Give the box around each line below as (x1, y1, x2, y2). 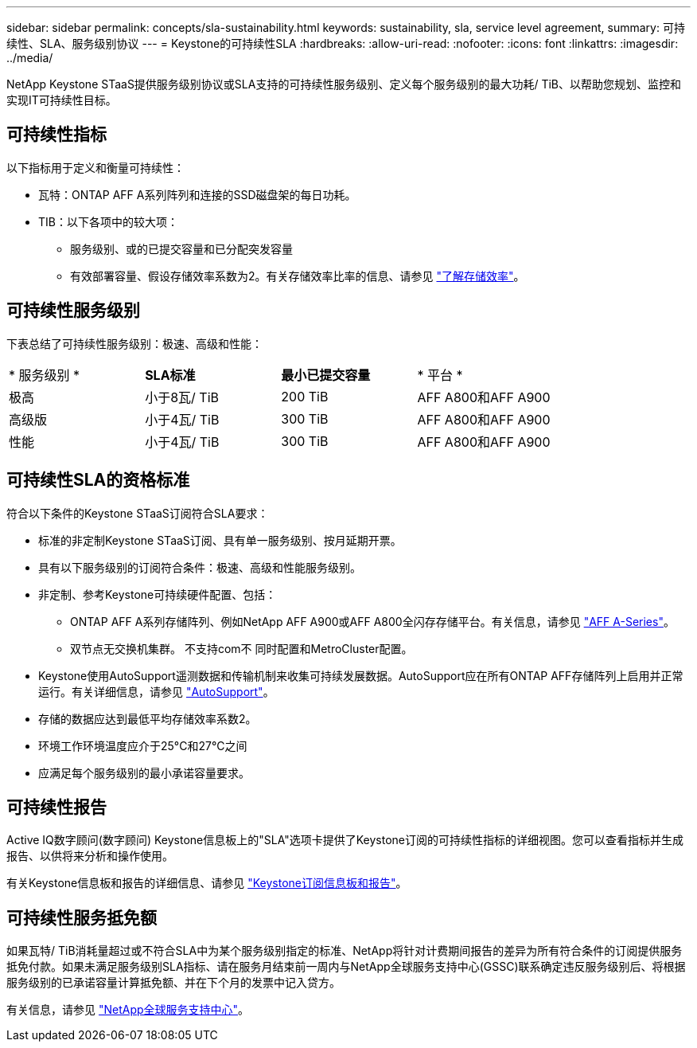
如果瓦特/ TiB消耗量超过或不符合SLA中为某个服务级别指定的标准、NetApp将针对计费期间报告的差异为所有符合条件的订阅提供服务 (6, 944, 683, 958)
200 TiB (281, 388, 329, 405)
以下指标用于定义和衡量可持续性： (6, 160, 185, 174)
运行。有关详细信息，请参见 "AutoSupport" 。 (38, 684, 275, 698)
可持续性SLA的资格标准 (6, 470, 190, 491)
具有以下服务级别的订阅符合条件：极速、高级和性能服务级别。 (38, 560, 361, 574)
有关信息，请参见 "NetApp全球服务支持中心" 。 (6, 1003, 250, 1017)
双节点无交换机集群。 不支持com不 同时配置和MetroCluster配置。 (70, 641, 413, 655)
